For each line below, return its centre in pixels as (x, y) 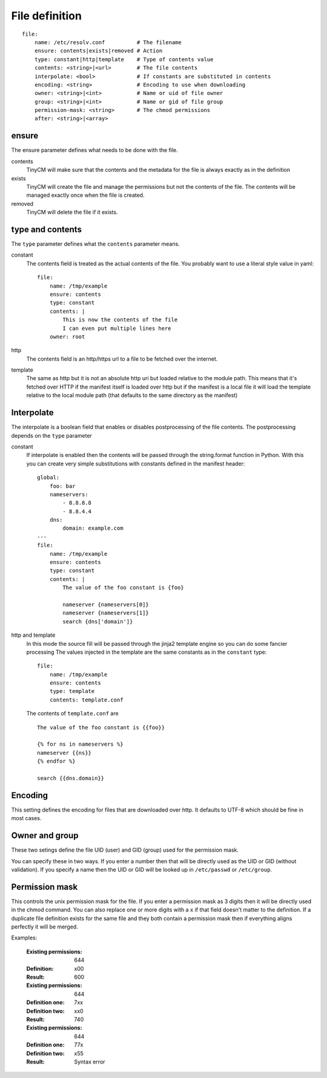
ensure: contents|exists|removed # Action (98, 51)
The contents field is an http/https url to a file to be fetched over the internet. (122, 359)
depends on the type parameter (51, 435)
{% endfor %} (56, 761)
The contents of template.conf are (72, 714)
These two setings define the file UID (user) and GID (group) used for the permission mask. (125, 850)
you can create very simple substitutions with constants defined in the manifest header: (136, 464)
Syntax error (90, 1062)
